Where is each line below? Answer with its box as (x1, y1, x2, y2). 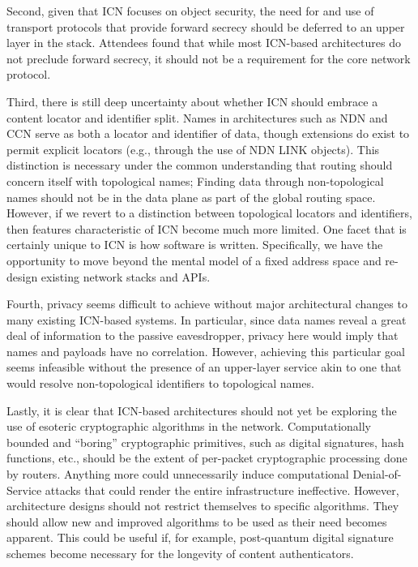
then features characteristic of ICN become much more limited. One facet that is (6, 220, 407, 237)
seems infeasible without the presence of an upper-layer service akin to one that (6, 359, 402, 376)
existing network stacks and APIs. (41, 268, 211, 285)
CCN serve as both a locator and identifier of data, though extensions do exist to (6, 125, 410, 142)
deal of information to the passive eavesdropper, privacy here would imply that (6, 327, 399, 344)
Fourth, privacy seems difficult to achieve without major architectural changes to (6, 295, 407, 312)
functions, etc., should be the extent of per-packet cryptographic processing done (6, 449, 407, 466)
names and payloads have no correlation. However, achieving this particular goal (6, 342, 405, 359)
